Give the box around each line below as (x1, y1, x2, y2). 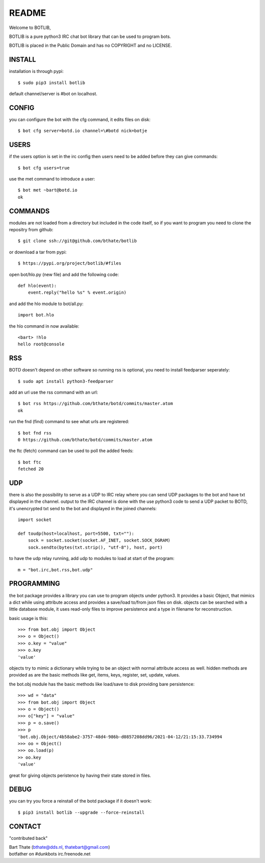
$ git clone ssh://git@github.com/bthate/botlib (18, 238, 137, 244)
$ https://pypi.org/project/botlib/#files (18, 261, 122, 266)
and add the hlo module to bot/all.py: (9, 301, 83, 307)
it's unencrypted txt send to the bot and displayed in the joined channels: (9, 505, 157, 511)
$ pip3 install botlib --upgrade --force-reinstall (18, 809, 145, 815)
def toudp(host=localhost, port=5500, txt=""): (18, 531, 134, 536)
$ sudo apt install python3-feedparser (18, 378, 114, 384)
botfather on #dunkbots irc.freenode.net (9, 851, 91, 857)
